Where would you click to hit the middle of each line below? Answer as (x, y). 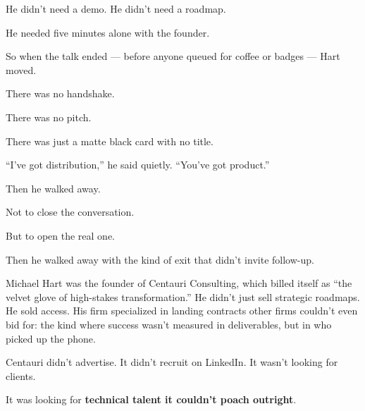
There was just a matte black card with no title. (110, 141)
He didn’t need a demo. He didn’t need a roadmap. (116, 8)
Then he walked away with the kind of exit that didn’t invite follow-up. (160, 259)
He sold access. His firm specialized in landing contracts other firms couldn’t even (182, 311)
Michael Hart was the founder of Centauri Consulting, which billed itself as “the (179, 283)
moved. (21, 69)
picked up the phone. (51, 338)
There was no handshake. (60, 93)
